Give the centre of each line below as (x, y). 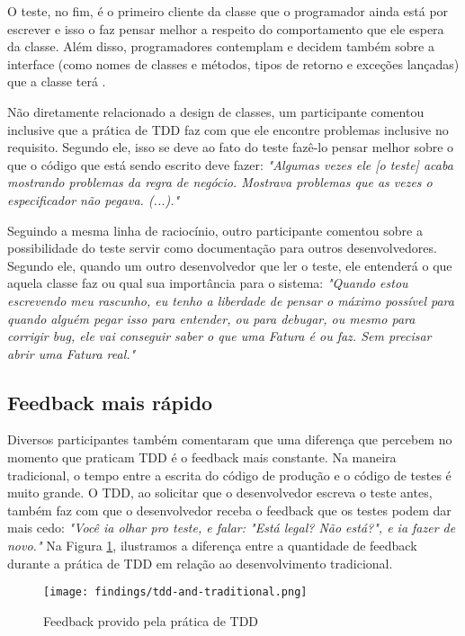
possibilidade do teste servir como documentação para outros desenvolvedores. (222, 248)
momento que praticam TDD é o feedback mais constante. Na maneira (202, 457)
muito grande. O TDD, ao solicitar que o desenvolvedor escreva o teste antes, (220, 493)
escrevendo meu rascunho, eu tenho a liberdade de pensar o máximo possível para (231, 300)
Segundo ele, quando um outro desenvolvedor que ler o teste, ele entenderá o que (230, 265)
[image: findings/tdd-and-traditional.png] (175, 592)
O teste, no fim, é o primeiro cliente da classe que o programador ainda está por (228, 11)
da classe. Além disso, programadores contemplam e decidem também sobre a (221, 46)
